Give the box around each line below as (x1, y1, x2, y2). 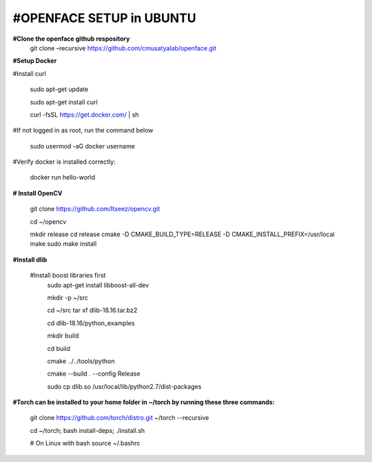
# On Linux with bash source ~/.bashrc (30, 439, 141, 447)
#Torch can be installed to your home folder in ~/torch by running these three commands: (12, 398, 275, 407)
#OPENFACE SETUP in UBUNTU (12, 10, 196, 26)
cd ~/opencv (30, 218, 67, 226)
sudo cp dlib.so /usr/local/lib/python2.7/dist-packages (47, 382, 202, 390)
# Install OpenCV (12, 189, 63, 197)
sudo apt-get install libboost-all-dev (47, 280, 149, 289)
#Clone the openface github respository (12, 35, 130, 43)
